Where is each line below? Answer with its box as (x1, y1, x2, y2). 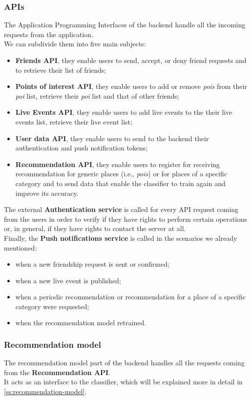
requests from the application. (4, 29, 94, 39)
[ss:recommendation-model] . (4, 386, 87, 397)
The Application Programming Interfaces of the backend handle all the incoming (4, 20, 246, 30)
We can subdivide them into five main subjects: (4, 39, 146, 49)
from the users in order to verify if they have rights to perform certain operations (4, 213, 247, 224)
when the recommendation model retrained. (15, 317, 146, 328)
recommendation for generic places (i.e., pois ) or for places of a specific (15, 168, 227, 179)
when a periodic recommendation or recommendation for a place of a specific (15, 292, 246, 302)
